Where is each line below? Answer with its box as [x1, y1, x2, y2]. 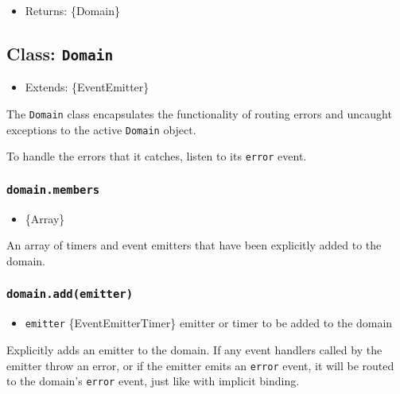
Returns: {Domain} [25, 2, 120, 18]
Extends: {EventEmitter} [25, 79, 150, 95]
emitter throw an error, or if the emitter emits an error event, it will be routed [6, 357, 394, 373]
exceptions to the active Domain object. [6, 121, 196, 137]
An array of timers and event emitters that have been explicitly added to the [6, 237, 382, 253]
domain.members [6, 183, 100, 196]
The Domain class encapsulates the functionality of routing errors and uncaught [6, 105, 392, 122]
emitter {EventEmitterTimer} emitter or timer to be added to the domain [25, 315, 393, 331]
